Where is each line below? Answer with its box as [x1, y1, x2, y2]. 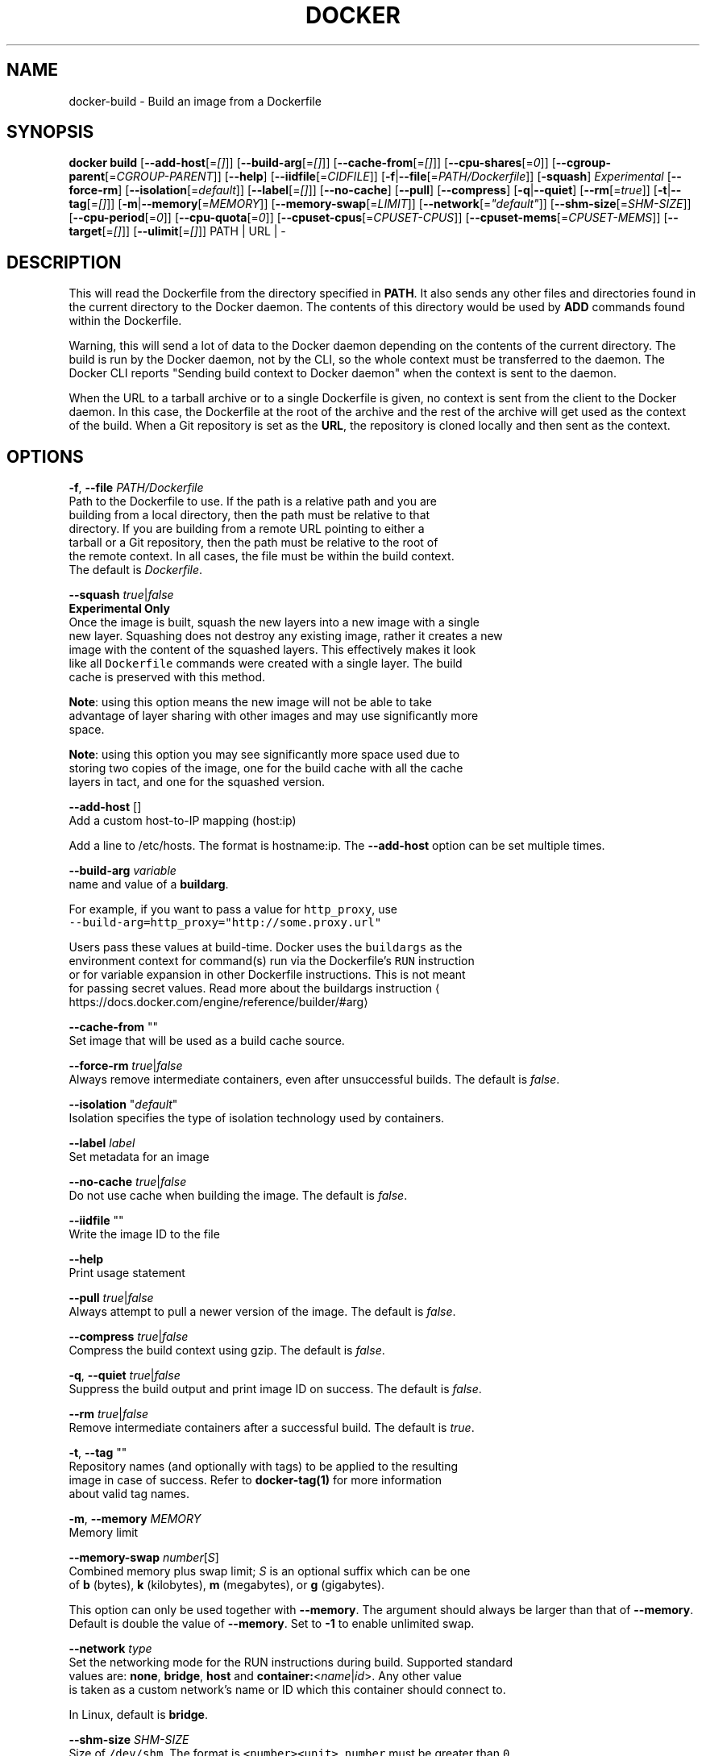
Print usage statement [69, 1266, 185, 1280]
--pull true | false [69, 1291, 154, 1305]
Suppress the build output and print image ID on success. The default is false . [69, 1382, 482, 1396]
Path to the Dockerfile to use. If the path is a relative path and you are [69, 494, 437, 509]
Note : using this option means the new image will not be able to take [69, 695, 432, 709]
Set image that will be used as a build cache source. [69, 1034, 345, 1048]
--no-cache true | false [69, 1175, 187, 1189]
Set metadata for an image [69, 1150, 210, 1164]
